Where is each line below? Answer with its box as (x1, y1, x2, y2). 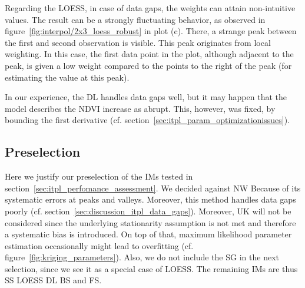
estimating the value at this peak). (5, 71, 130, 83)
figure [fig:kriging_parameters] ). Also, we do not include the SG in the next (5, 251, 279, 263)
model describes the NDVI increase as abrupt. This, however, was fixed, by (5, 102, 276, 114)
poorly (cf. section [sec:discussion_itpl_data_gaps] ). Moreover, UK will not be (5, 204, 291, 217)
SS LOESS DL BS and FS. (5, 274, 102, 286)
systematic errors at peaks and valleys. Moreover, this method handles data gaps (5, 193, 296, 206)
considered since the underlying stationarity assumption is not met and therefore (5, 216, 296, 229)
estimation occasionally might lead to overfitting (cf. (5, 239, 194, 251)
